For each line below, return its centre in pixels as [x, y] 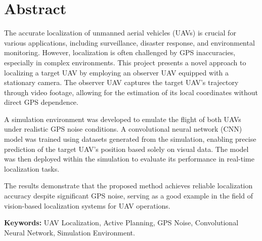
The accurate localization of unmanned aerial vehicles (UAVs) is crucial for [120, 33]
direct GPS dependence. [41, 102]
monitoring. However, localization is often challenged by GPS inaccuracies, [120, 52]
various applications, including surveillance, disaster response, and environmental [129, 42]
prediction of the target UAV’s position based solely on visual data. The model [126, 149]
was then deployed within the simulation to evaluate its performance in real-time [129, 159]
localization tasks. [32, 168]
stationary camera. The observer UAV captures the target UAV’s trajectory [121, 82]
